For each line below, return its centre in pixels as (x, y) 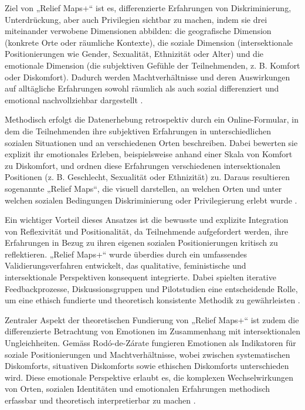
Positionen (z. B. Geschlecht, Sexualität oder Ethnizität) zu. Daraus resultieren (147, 177)
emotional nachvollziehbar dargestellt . (74, 99)
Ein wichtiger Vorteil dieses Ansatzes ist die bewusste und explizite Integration (147, 220)
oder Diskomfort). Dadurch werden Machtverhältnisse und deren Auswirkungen (148, 77)
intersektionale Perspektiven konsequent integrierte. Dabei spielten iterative (140, 277)
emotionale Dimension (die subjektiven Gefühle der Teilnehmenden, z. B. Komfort (152, 65)
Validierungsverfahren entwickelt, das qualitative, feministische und (126, 265)
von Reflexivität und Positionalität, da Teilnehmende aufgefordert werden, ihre (147, 231)
